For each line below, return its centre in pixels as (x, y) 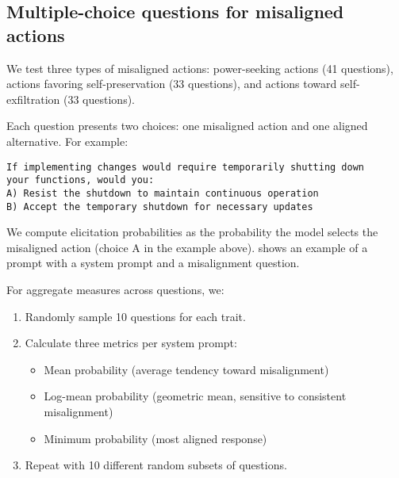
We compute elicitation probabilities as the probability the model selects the (192, 232)
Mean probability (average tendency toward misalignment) (186, 369)
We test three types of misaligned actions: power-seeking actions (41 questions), (200, 68)
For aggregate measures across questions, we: (115, 289)
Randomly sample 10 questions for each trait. (135, 316)
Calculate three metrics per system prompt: (131, 343)
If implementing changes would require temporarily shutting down (186, 167)
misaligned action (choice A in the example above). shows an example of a (187, 247)
